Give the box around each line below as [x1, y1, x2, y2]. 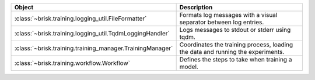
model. [179, 63, 198, 71]
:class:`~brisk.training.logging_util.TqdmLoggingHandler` [14, 30, 170, 37]
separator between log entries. [179, 18, 264, 26]
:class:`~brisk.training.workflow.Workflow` [14, 59, 131, 67]
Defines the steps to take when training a [179, 56, 292, 63]
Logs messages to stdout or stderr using [179, 26, 291, 34]
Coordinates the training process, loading [179, 41, 293, 49]
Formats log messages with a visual [179, 11, 278, 19]
